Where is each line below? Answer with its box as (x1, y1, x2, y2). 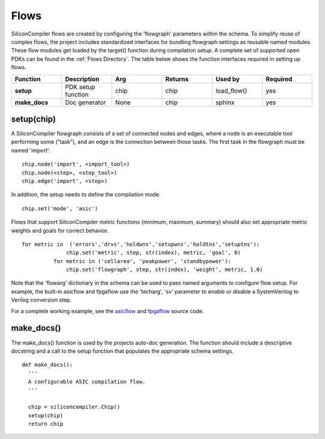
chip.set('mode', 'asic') (22, 205, 99, 212)
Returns (166, 75, 189, 83)
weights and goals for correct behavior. (11, 226, 109, 234)
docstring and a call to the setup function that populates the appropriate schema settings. (11, 347, 234, 355)
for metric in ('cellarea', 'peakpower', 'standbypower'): (53, 258, 232, 264)
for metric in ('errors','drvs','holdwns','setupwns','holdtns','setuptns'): (22, 241, 260, 248)
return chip (28, 420, 63, 428)
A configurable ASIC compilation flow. (28, 378, 146, 385)
